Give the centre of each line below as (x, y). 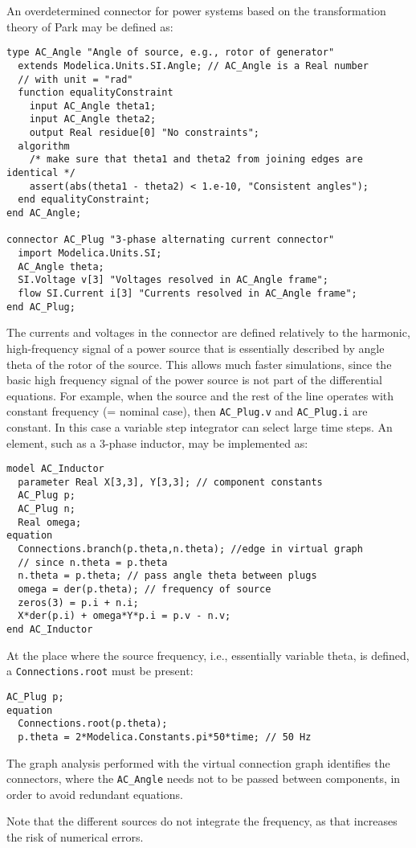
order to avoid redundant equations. (95, 794)
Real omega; (50, 522)
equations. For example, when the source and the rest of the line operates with (200, 395)
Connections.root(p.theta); (93, 724)
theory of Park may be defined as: (90, 26)
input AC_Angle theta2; (93, 119)
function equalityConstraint (96, 93)
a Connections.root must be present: (100, 671)
